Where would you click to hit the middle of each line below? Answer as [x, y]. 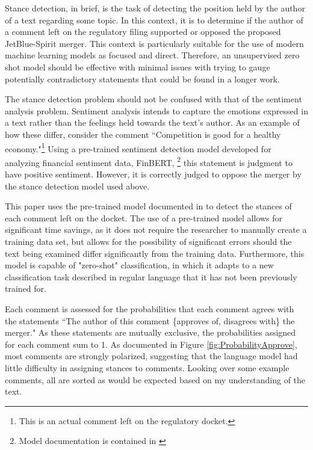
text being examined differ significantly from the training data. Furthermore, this [155, 253]
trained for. [26, 288]
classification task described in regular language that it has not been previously [151, 276]
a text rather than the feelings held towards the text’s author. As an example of [152, 122]
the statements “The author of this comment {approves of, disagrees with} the [150, 320]
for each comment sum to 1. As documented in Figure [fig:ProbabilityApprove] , [151, 344]
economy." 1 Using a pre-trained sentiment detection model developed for [138, 147]
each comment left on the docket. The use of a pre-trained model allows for [144, 217]
